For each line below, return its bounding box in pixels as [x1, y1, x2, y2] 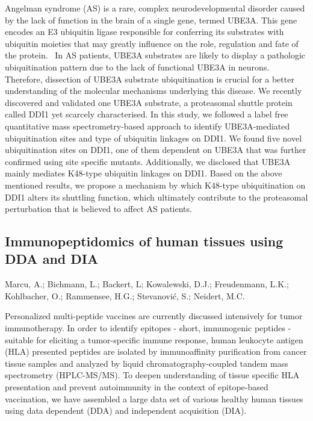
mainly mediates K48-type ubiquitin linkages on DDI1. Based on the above [5, 167, 282, 179]
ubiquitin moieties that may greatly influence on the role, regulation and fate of [5, 37, 299, 49]
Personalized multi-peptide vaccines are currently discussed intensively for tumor [5, 310, 303, 322]
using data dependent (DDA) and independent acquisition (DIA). [5, 404, 247, 417]
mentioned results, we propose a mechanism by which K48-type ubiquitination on [5, 178, 306, 191]
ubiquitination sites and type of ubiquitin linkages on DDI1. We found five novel [5, 131, 302, 144]
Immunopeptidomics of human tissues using [5, 232, 284, 251]
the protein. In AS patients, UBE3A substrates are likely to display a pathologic [5, 49, 306, 61]
